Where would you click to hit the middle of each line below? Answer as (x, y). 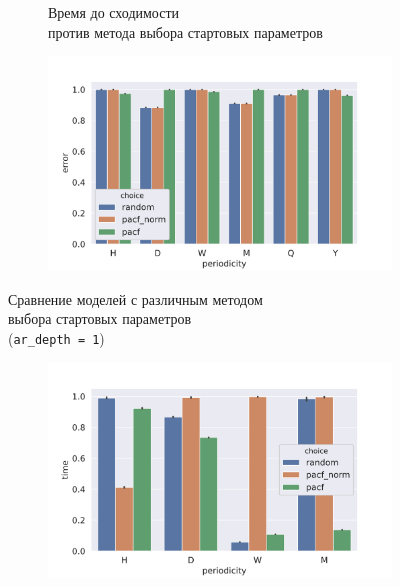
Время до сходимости (114, 12)
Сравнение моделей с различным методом (135, 298)
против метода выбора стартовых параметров (185, 31)
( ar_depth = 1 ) (56, 337)
